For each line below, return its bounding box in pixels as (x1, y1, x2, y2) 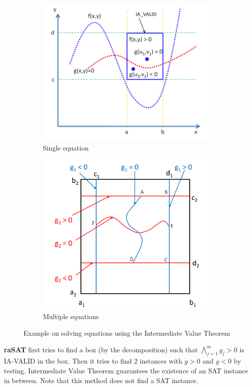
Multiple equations (43, 311, 99, 322)
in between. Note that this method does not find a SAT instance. (4, 375, 198, 385)
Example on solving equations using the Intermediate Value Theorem (23, 328, 231, 338)
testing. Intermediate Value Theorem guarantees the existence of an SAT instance (4, 365, 248, 376)
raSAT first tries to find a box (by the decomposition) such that (4, 344, 198, 354)
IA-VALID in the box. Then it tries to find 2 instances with (4, 356, 182, 366)
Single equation (43, 142, 89, 152)
